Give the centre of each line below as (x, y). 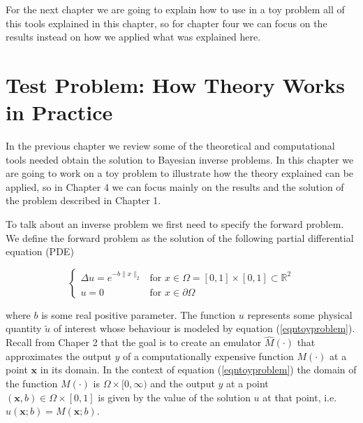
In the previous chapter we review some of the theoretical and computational (170, 146)
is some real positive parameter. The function (139, 314)
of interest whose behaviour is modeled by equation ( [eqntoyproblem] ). (204, 328)
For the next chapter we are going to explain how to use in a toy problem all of (175, 9)
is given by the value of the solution (174, 397)
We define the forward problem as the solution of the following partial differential (180, 237)
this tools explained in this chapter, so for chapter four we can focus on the (166, 23)
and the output (183, 383)
